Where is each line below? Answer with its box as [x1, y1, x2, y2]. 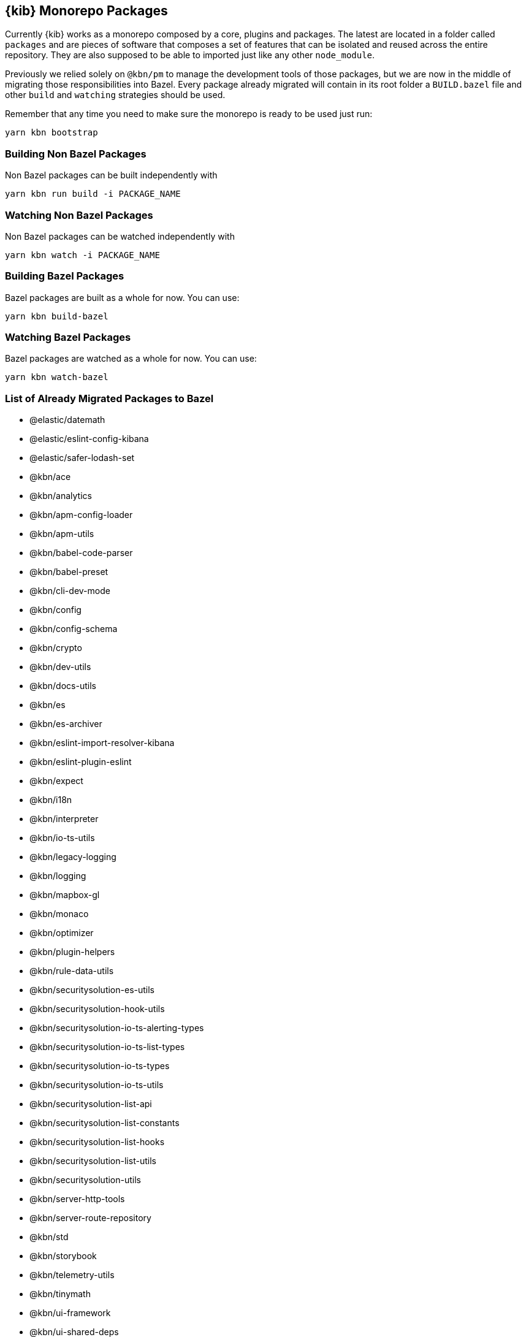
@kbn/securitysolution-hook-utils [29, 1004, 165, 1015]
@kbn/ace [29, 471, 71, 482]
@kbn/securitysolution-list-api [29, 1099, 152, 1110]
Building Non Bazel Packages [5, 147, 147, 160]
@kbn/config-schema [29, 623, 118, 634]
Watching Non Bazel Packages [5, 208, 153, 221]
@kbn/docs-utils [29, 680, 96, 691]
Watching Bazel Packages [5, 331, 131, 344]
